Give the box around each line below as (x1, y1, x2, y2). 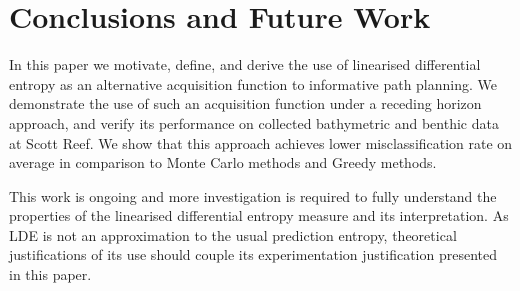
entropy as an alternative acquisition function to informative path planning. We (9, 73, 498, 94)
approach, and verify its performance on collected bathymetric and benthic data (9, 112, 499, 133)
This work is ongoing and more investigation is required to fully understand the (9, 185, 497, 206)
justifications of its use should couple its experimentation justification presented (9, 244, 497, 265)
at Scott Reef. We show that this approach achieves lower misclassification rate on (9, 132, 513, 153)
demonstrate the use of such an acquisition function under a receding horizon (9, 93, 482, 114)
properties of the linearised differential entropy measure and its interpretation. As (9, 205, 509, 226)
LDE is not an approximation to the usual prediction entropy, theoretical (9, 224, 457, 245)
